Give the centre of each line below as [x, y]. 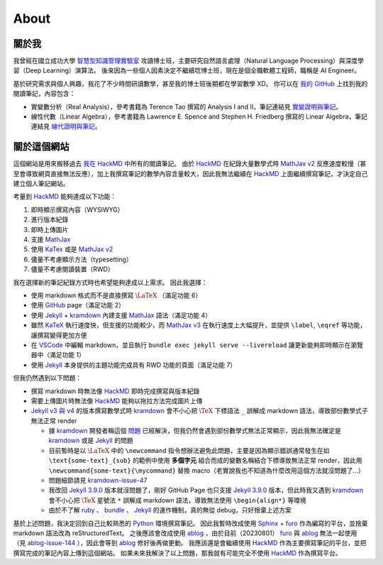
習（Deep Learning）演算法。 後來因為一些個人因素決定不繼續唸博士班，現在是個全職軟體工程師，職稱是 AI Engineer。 [187, 70]
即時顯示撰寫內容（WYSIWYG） [77, 209]
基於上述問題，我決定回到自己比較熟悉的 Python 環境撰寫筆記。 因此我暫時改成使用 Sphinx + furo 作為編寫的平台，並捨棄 [190, 523]
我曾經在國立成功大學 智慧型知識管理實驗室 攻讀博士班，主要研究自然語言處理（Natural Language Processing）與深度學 [189, 61]
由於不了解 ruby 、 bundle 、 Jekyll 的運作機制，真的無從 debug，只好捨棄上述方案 [170, 510]
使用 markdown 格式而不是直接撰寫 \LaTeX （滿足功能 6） [116, 295]
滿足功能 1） [67, 355]
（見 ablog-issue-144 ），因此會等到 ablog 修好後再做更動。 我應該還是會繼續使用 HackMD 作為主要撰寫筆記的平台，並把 [190, 543]
